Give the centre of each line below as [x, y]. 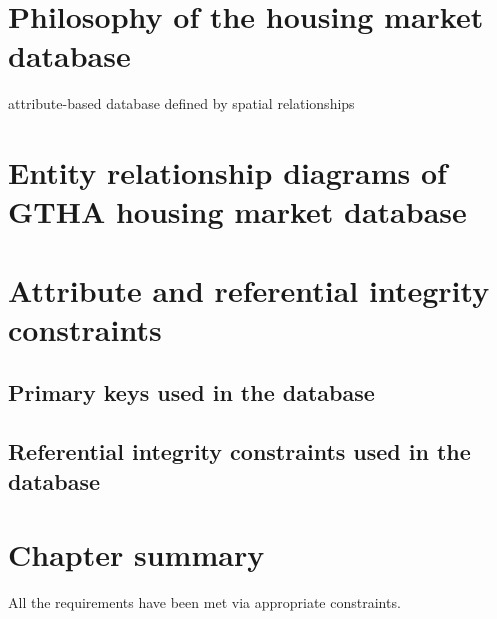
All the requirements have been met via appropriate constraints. [204, 602]
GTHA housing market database [237, 211]
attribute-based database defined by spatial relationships [181, 103]
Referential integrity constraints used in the [239, 451]
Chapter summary [136, 554]
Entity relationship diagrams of [227, 172]
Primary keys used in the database [191, 392]
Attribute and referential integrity [249, 289]
